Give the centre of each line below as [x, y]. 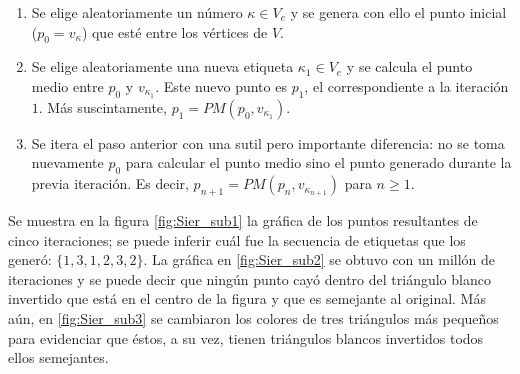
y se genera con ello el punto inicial [398, 12]
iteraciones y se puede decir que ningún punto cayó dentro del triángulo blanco [249, 278]
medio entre [67, 85]
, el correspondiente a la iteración [406, 85]
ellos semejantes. [58, 357]
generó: [30, 259]
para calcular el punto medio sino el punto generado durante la [318, 162]
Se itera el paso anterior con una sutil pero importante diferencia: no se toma [268, 142]
